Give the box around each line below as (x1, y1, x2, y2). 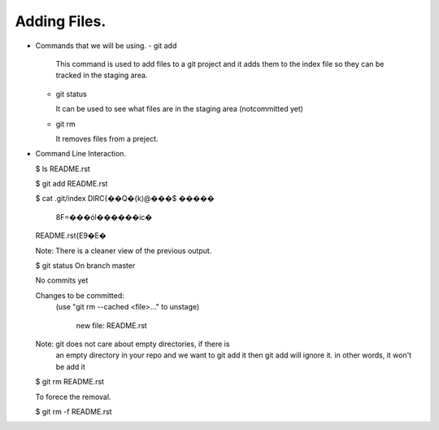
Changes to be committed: (35, 290, 125, 301)
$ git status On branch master (35, 261, 136, 270)
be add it (55, 362, 85, 371)
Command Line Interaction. (35, 149, 126, 159)
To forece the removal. (35, 392, 111, 401)
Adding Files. (15, 12, 106, 30)
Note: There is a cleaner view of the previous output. (35, 245, 212, 256)
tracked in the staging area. (55, 70, 148, 81)
